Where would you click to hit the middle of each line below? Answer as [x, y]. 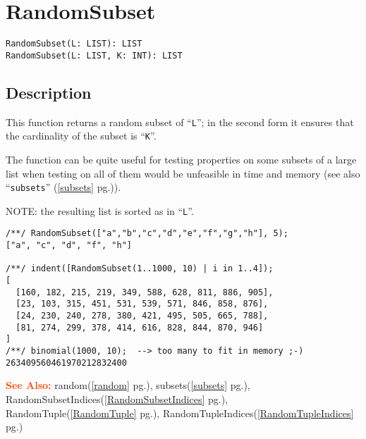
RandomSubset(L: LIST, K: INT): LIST [94, 55]
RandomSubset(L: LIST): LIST [74, 44]
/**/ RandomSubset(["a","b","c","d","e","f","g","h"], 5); [147, 234]
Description [49, 92]
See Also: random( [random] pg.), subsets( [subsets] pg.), [128, 385]
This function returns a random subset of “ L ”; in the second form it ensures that [180, 122]
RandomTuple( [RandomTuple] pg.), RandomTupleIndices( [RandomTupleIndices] [180, 413]
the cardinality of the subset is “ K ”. [81, 136]
